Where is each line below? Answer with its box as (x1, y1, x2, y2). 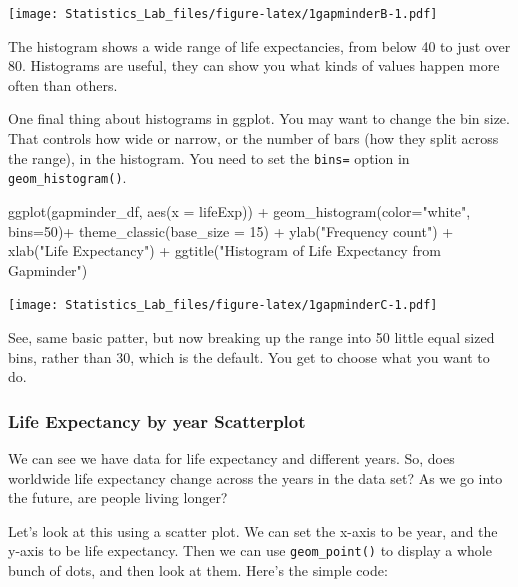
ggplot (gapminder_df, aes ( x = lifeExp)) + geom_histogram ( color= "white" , (8, 200, 471, 221)
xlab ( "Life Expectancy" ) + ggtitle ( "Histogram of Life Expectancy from (8, 240, 441, 261)
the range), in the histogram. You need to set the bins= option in (8, 147, 410, 168)
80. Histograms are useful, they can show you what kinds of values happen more (8, 55, 500, 76)
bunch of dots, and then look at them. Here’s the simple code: (8, 560, 388, 580)
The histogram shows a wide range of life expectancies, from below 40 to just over (8, 35, 511, 56)
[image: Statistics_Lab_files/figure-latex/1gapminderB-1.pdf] (8, 7, 438, 21)
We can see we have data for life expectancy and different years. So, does (8, 447, 455, 468)
